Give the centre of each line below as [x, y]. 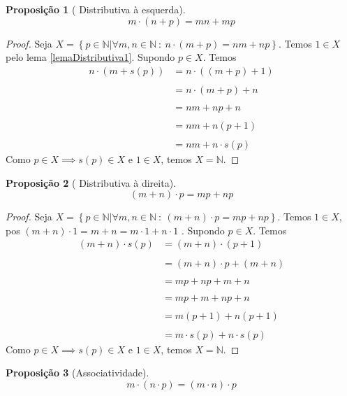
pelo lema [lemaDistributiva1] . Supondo [90, 57]
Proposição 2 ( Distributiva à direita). [91, 182]
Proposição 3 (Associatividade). [77, 373]
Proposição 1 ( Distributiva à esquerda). [96, 9]
